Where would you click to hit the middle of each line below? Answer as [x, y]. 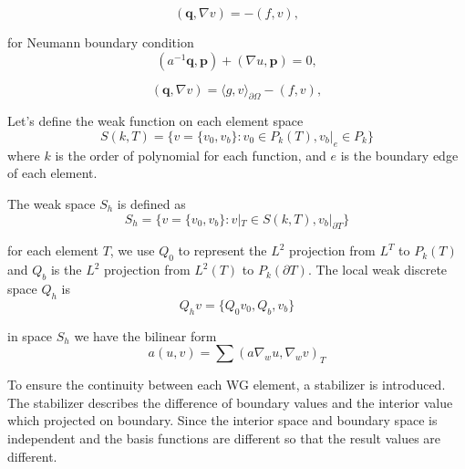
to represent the [222, 250]
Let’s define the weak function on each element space [155, 121]
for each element [53, 250]
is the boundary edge [399, 155]
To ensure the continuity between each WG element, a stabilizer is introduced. [227, 385]
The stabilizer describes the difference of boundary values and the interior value [230, 402]
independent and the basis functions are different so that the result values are [224, 438]
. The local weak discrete [377, 270]
